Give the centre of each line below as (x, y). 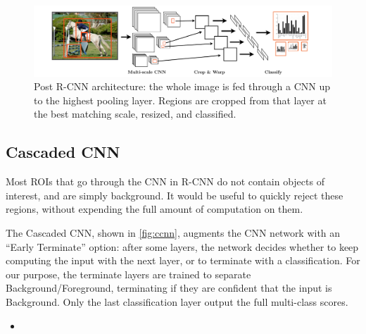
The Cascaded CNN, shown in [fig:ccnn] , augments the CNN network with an (173, 232)
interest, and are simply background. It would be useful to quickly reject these (175, 195)
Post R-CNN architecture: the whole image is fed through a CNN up (182, 86)
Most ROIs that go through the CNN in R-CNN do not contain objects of (165, 181)
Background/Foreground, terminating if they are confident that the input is (169, 288)
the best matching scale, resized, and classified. (135, 114)
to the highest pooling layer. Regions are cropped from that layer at (180, 100)
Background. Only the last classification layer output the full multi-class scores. (177, 301)
